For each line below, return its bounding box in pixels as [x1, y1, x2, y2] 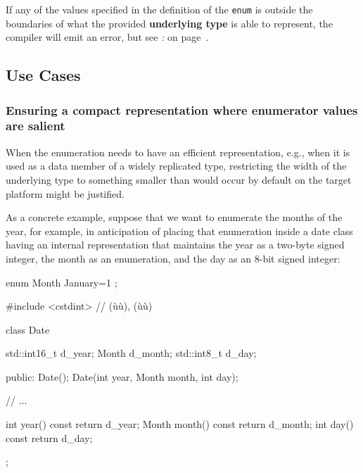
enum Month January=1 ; [6, 275, 117, 289]
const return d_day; [6, 430, 93, 445]
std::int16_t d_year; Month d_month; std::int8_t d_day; [6, 346, 257, 360]
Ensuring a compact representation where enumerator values [6, 101, 358, 118]
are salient [6, 117, 65, 134]
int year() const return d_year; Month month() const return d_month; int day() [6, 417, 354, 431]
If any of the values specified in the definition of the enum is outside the [6, 2, 313, 16]
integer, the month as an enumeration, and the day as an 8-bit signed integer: [6, 251, 340, 265]
